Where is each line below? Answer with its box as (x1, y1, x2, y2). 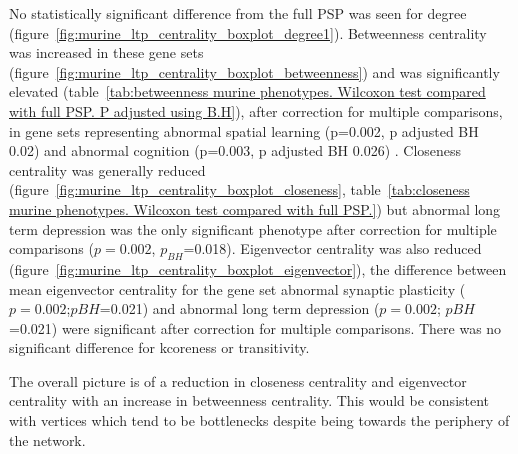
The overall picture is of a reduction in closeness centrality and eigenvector (9, 370, 467, 391)
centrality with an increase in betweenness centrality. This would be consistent (9, 390, 490, 411)
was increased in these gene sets (9, 42, 204, 63)
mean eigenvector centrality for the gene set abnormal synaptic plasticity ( (9, 278, 466, 299)
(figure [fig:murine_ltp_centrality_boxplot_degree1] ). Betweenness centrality (9, 22, 487, 43)
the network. (9, 429, 86, 450)
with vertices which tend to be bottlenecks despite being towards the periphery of (9, 410, 510, 431)
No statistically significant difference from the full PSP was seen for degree (9, 3, 467, 23)
